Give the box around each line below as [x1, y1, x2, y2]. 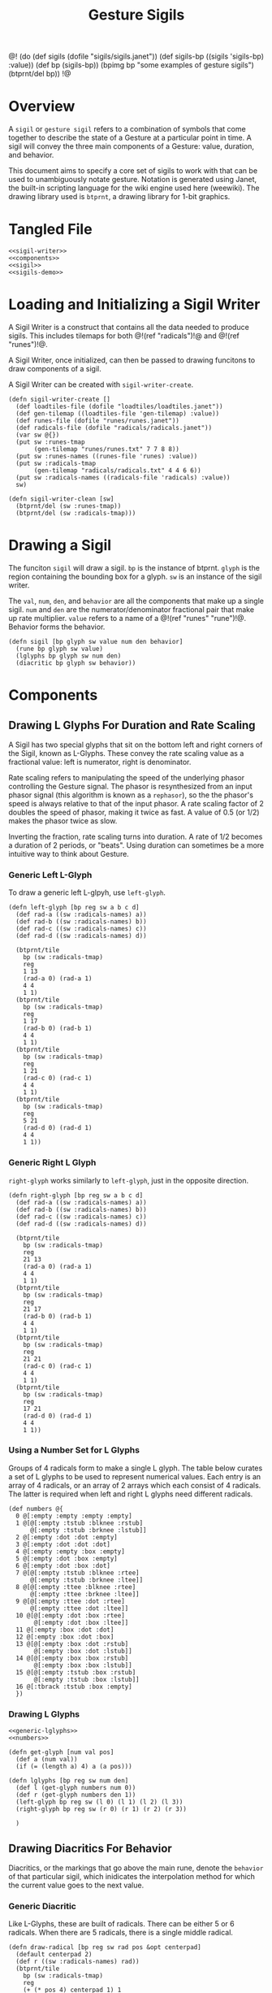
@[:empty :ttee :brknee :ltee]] [29, 1590, 140, 1598]
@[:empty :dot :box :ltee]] [33, 1618, 129, 1626]
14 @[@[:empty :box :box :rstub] [15, 1654, 129, 1662]
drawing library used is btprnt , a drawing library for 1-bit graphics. [8, 192, 231, 202]
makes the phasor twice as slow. [8, 815, 118, 826]
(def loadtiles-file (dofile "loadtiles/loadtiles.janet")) [15, 402, 223, 410]
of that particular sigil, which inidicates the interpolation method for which [8, 1871, 256, 1881]
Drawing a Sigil [8, 536, 112, 554]
